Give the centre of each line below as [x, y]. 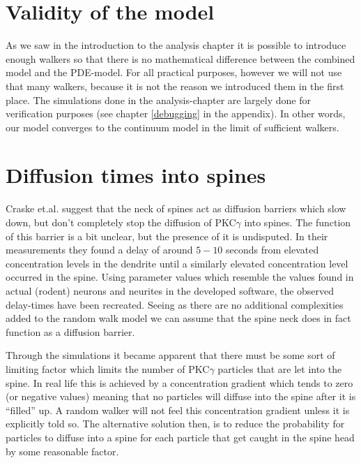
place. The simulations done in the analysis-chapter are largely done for [158, 100]
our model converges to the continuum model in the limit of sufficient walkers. [172, 127]
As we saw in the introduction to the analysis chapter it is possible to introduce [176, 45]
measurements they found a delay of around [99, 250]
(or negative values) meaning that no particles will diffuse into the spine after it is [181, 396]
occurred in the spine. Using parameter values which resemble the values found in [180, 277]
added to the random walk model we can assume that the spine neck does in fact [178, 318]
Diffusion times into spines [136, 175]
